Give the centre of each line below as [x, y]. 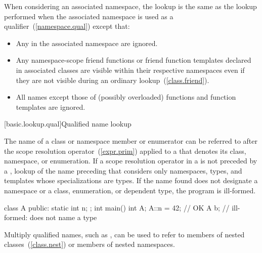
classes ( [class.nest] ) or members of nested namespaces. [90, 244]
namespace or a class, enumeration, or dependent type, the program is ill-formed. [130, 190]
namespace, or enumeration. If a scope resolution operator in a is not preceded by [131, 161]
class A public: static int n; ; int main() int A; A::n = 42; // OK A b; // [117, 207]
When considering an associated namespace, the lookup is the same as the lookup [130, 6]
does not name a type [63, 217]
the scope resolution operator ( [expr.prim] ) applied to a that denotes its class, [125, 151]
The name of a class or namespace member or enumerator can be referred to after [131, 140]
